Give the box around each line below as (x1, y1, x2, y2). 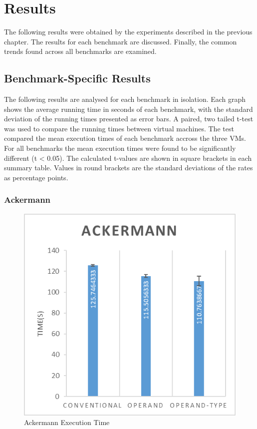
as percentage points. (4, 172, 68, 182)
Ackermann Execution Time (24, 417, 110, 428)
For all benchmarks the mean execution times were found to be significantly (4, 143, 236, 153)
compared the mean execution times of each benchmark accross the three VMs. (4, 133, 246, 143)
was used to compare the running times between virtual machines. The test (4, 123, 234, 133)
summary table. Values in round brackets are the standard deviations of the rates (4, 162, 253, 173)
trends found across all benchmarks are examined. (4, 46, 157, 56)
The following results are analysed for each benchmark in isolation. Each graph (4, 94, 246, 104)
